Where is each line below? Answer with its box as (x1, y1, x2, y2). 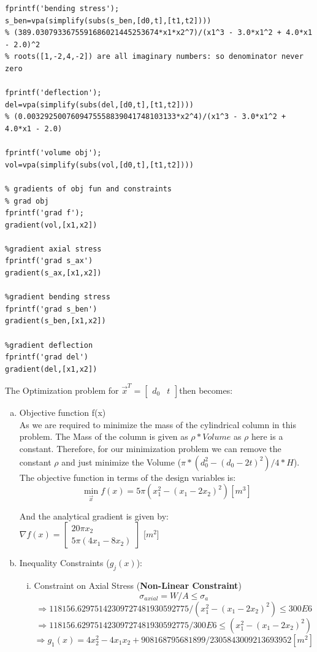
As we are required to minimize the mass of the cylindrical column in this (19, 418, 296, 431)
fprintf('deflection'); (5, 88, 102, 98)
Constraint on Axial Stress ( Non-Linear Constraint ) (34, 579, 242, 592)
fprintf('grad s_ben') (5, 304, 97, 313)
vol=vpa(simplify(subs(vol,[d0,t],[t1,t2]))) (5, 160, 194, 169)
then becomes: (179, 384, 233, 397)
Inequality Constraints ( (19, 556, 110, 569)
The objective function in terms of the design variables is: (19, 470, 236, 483)
